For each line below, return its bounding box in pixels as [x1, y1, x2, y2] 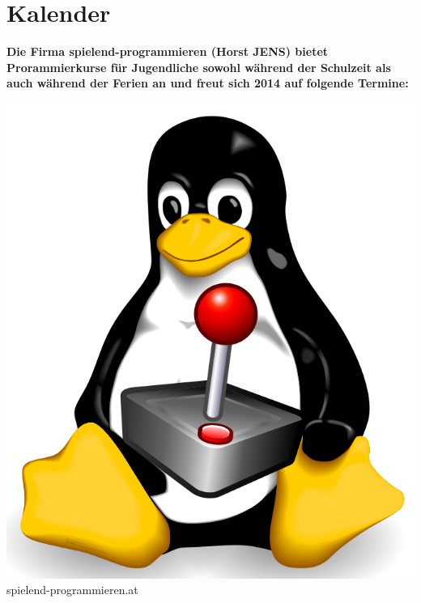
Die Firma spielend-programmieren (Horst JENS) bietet [6, 43, 329, 60]
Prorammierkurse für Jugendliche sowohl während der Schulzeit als [6, 58, 391, 75]
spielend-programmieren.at [6, 581, 138, 598]
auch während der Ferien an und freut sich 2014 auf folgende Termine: [6, 74, 409, 91]
